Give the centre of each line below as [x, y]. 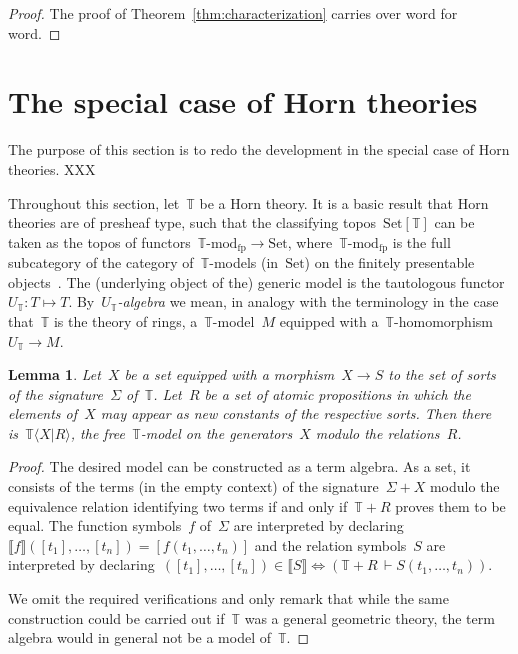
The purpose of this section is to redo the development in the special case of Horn [259, 149]
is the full [421, 241]
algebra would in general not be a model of [139, 637]
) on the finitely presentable [389, 262]
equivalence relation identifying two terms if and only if [178, 505]
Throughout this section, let [94, 202]
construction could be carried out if [116, 617]
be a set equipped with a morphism [229, 374]
